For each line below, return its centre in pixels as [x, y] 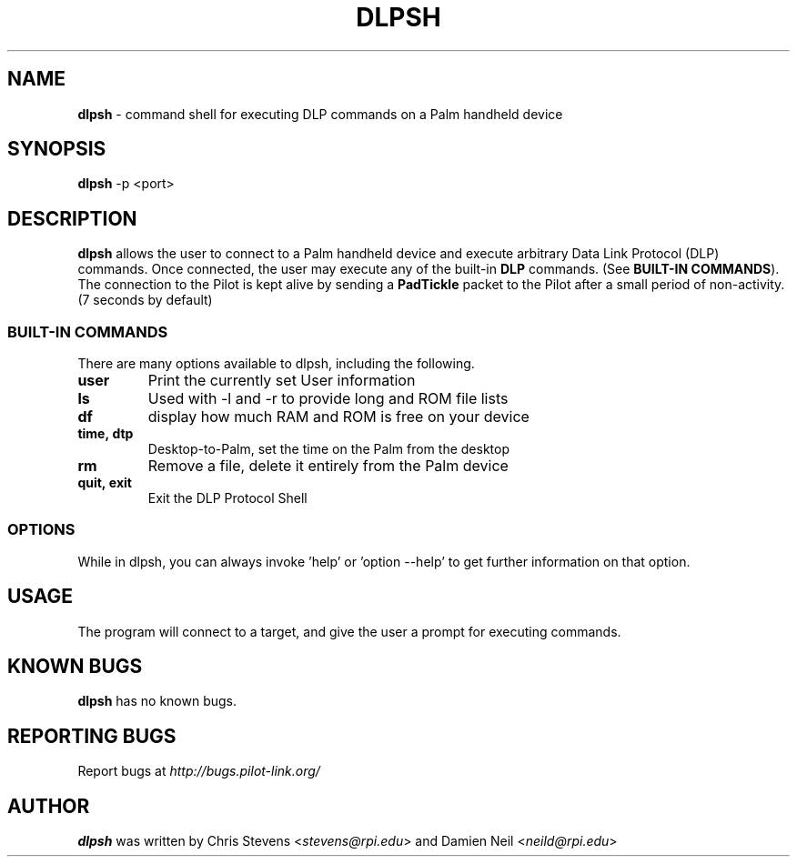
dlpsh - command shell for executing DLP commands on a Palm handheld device [320, 114]
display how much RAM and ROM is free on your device [338, 417]
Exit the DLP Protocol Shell [227, 498]
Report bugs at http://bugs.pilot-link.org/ [199, 771]
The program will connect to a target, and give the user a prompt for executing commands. [349, 631]
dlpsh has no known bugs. [157, 701]
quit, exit [105, 483]
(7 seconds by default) [145, 300]
